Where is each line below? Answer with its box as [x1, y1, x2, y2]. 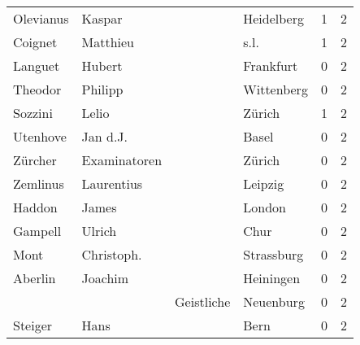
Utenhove [13, 127, 67, 146]
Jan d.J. [81, 127, 128, 146]
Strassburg [243, 245, 304, 264]
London [243, 198, 286, 216]
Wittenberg [243, 80, 308, 98]
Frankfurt [243, 56, 298, 75]
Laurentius [81, 174, 143, 193]
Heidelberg [243, 9, 304, 28]
